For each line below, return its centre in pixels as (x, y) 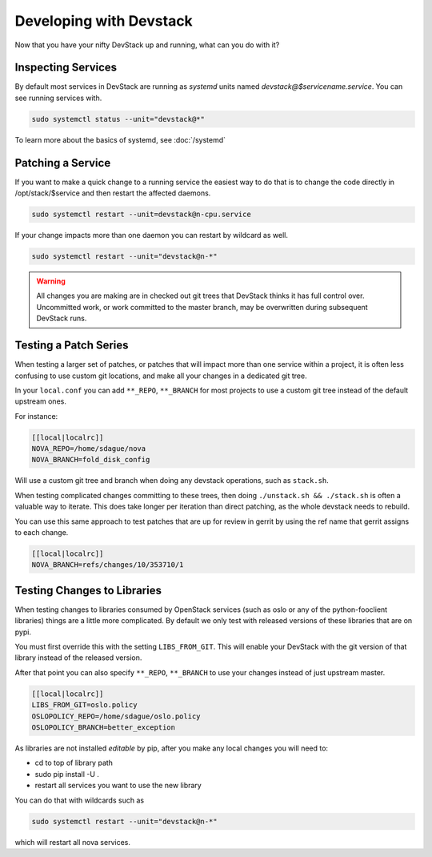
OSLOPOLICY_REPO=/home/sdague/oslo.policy (116, 716)
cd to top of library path (74, 763)
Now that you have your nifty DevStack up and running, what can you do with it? (147, 45)
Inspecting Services (66, 68)
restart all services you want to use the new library (118, 786)
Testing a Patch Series (72, 346)
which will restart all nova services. (73, 842)
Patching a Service (63, 163)
